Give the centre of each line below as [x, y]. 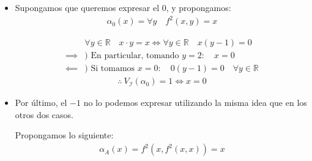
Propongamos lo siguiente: [64, 135]
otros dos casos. [44, 114]
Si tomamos [113, 69]
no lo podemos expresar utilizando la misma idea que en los [195, 103]
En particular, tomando [135, 56]
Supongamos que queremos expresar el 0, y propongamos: [123, 7]
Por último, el [41, 103]
